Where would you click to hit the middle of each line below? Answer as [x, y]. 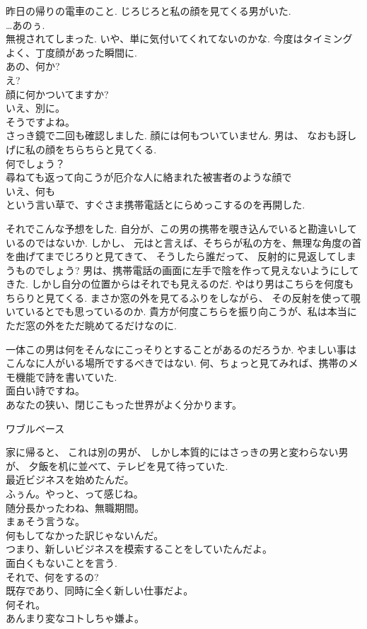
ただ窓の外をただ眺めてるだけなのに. [91, 325]
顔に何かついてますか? [57, 94]
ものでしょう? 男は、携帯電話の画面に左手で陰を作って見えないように [177, 270]
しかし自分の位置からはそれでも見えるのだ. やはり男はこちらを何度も [193, 284]
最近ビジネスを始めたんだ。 [70, 480]
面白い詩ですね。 [45, 390]
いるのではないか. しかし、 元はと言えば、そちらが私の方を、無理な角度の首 [184, 242]
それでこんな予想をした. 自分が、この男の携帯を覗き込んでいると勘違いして [181, 228]
